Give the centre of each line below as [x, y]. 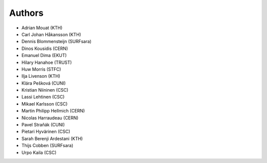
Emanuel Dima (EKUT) [44, 55]
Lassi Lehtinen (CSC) [43, 97]
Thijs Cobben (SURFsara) [47, 146]
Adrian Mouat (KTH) [42, 28]
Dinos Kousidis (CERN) [45, 48]
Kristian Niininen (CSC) [45, 90]
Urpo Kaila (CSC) [39, 152]
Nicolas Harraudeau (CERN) [50, 118]
